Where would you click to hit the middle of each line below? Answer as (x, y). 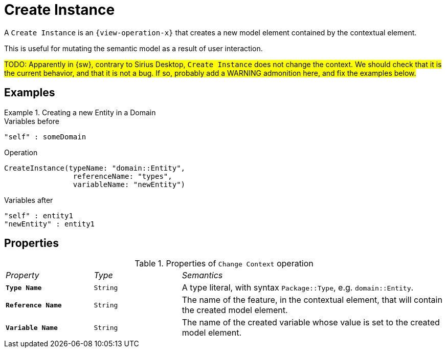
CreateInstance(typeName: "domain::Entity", (95, 168)
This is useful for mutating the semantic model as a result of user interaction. (133, 48)
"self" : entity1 (39, 215)
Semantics (202, 275)
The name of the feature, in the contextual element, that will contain (312, 300)
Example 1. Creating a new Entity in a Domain (80, 112)
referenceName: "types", (122, 176)
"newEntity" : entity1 (50, 224)
